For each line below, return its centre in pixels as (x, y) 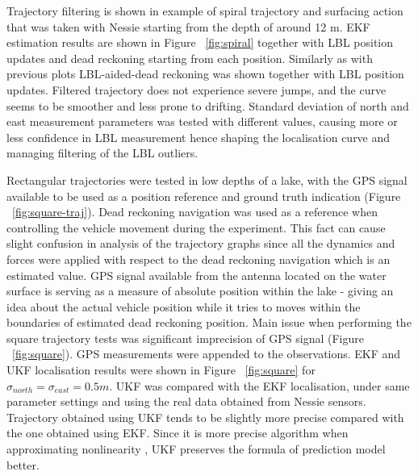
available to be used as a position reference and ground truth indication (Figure (204, 196)
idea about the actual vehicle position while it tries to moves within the (184, 306)
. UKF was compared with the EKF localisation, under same (259, 385)
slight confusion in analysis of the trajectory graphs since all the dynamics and (201, 243)
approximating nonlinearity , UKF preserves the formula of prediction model (196, 449)
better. (23, 464)
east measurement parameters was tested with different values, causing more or (202, 121)
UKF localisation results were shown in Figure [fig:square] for (161, 370)
